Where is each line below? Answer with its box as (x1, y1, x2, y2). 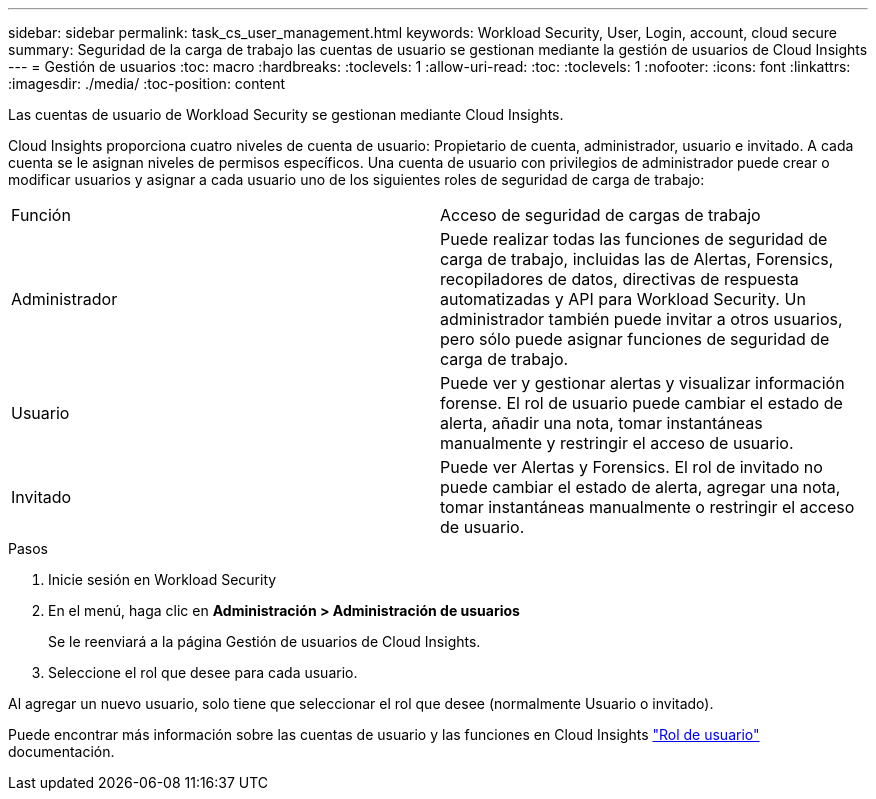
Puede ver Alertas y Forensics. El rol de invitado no (440, 457, 823, 477)
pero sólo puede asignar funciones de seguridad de (440, 329, 830, 349)
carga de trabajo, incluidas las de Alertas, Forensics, (440, 249, 834, 269)
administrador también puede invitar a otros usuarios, (440, 309, 843, 329)
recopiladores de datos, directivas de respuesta (440, 269, 799, 289)
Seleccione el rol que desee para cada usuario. (48, 664, 358, 681)
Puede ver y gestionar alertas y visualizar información (440, 373, 845, 393)
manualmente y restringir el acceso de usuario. (440, 433, 794, 453)
